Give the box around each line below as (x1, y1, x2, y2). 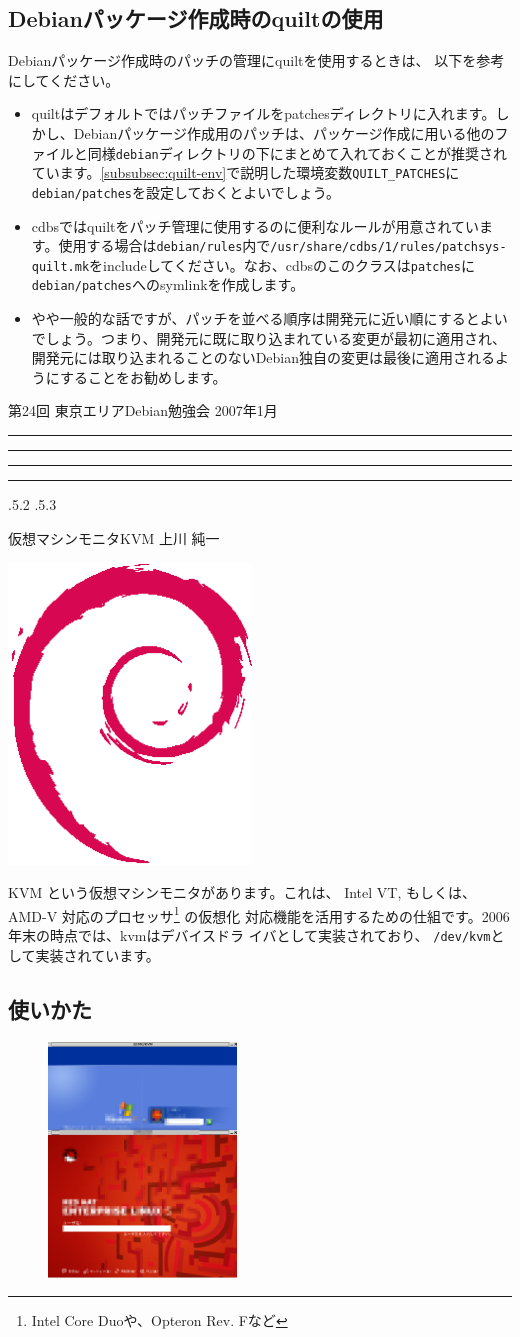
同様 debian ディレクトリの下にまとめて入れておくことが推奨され (87, 142, 507, 163)
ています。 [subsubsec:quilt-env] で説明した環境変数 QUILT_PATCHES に (31, 162, 460, 183)
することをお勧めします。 (59, 366, 227, 387)
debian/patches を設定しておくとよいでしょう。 (31, 181, 340, 202)
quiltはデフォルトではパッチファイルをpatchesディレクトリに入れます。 (31, 103, 496, 124)
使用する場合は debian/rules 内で (58, 235, 271, 256)
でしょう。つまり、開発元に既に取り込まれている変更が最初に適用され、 (31, 327, 507, 348)
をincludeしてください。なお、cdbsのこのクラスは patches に (89, 254, 475, 275)
